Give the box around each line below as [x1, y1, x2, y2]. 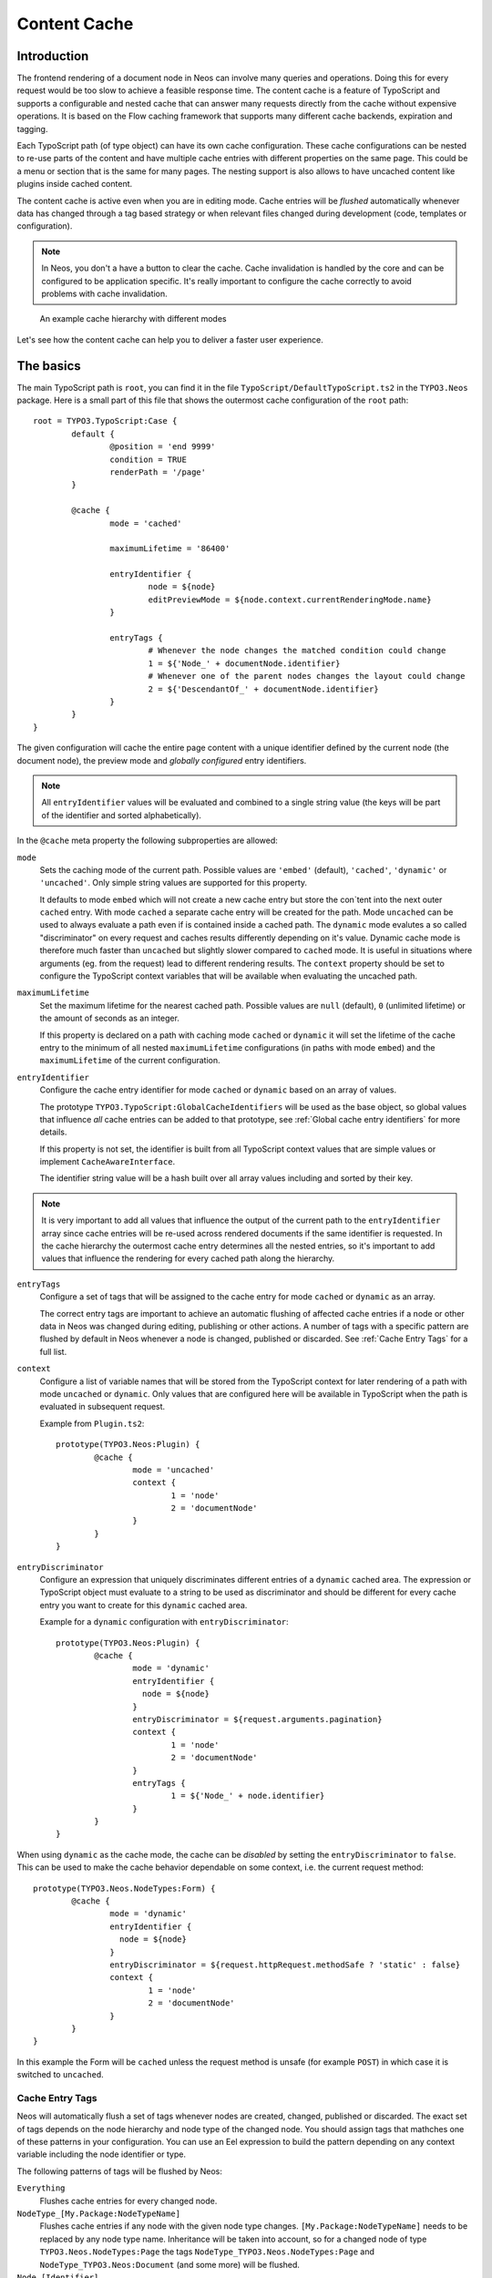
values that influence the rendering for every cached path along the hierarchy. [41, 1253, 335, 1264]
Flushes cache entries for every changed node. [39, 2195, 218, 2206]
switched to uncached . [16, 2069, 104, 2080]
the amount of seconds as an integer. [39, 1012, 179, 1024]
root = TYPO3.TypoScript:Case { [33, 416, 178, 426]
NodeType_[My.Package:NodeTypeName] [16, 2208, 181, 2219]
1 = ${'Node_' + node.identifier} [170, 1791, 325, 1801]
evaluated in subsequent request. [39, 1401, 166, 1412]
